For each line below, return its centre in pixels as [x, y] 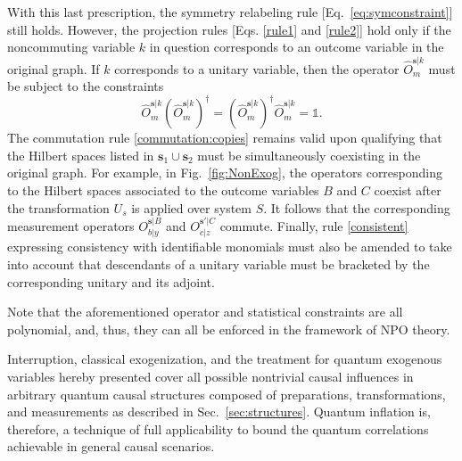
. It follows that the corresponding [357, 207]
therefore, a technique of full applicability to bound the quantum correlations [218, 428]
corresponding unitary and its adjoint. [111, 281]
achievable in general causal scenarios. [111, 446]
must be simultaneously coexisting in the [309, 155]
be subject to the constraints [86, 86]
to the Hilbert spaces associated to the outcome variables [163, 189]
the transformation [58, 207]
